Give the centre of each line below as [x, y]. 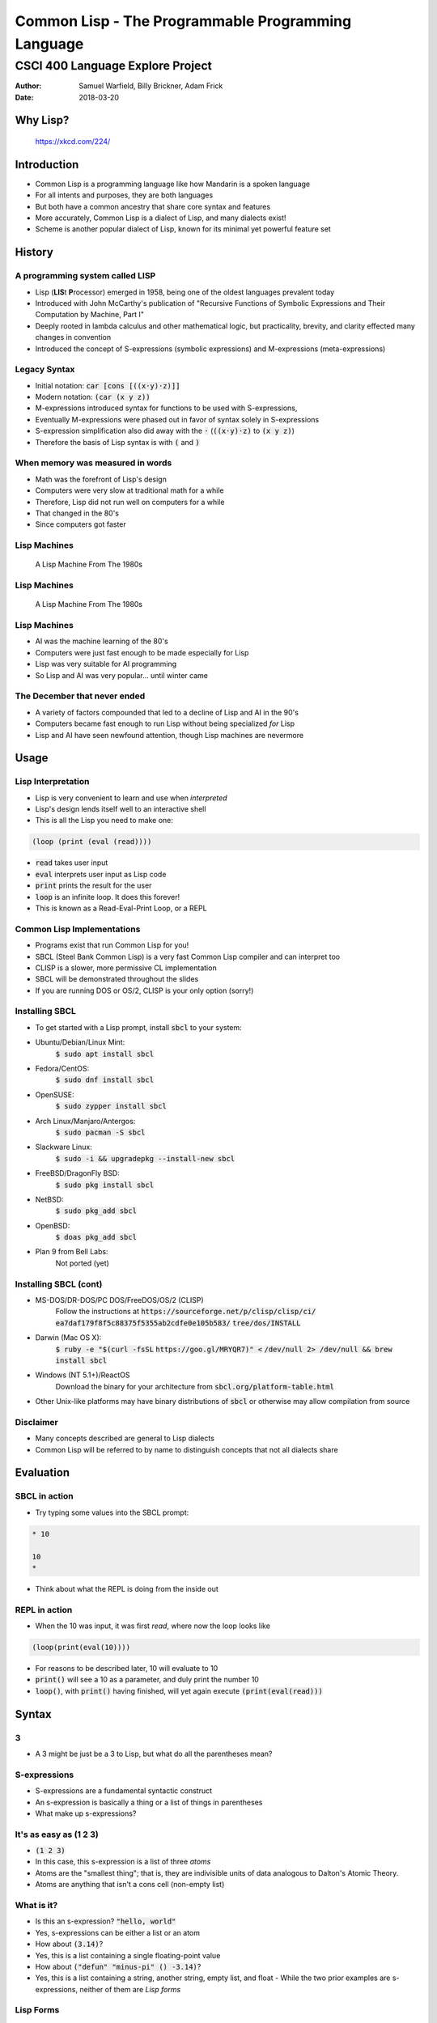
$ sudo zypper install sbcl [111, 1106]
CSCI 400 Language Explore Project [113, 66]
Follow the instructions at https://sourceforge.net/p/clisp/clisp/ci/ [186, 1312]
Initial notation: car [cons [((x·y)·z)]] [108, 385]
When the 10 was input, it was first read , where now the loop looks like [153, 1626]
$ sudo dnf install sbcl [104, 1080]
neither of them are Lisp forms [130, 1989]
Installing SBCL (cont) [59, 1284]
